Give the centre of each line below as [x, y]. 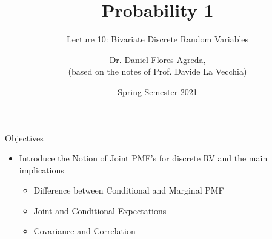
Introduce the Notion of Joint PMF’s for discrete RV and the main [143, 158]
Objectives [24, 137]
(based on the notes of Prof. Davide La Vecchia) [158, 71]
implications [41, 170]
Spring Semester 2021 [158, 91]
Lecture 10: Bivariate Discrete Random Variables [158, 39]
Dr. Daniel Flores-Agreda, [158, 59]
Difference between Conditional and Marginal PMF [129, 190]
